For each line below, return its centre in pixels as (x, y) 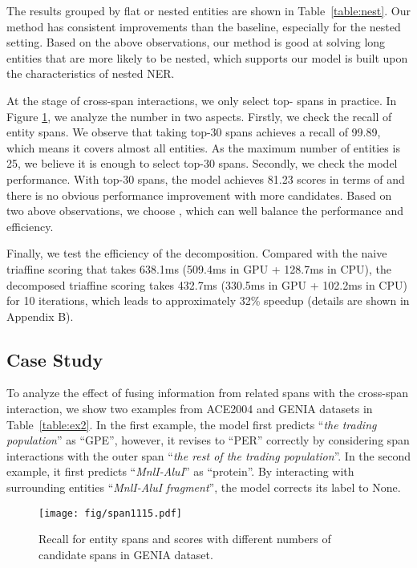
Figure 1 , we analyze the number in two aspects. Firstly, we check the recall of (199, 116)
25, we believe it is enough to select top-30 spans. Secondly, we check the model (202, 163)
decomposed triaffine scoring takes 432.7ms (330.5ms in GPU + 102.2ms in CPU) (207, 284)
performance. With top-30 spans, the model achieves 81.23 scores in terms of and (206, 179)
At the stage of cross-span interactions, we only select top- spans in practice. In (202, 100)
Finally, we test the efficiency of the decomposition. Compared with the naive (197, 253)
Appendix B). (40, 316)
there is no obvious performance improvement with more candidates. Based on (199, 195)
